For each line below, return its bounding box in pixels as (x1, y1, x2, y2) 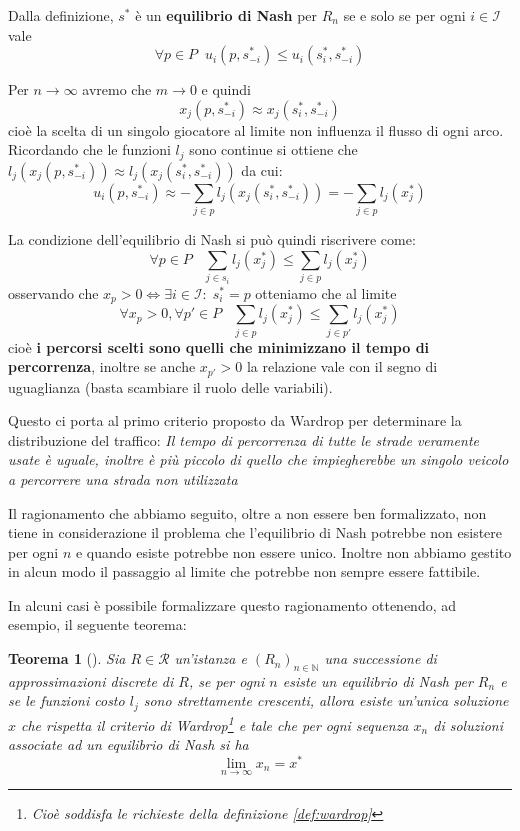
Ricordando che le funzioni (8, 139, 171, 160)
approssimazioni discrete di (8, 670, 174, 691)
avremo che (82, 79, 152, 100)
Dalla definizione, (8, 5, 114, 25)
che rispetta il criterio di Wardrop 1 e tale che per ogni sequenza (21, 711, 409, 735)
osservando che (8, 282, 99, 303)
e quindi (201, 79, 251, 100)
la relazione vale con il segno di (246, 356, 438, 377)
